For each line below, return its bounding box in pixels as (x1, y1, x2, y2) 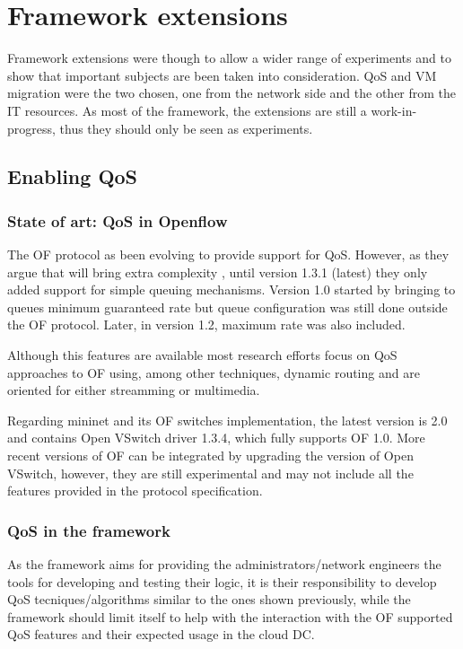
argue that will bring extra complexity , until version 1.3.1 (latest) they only (7, 262, 428, 281)
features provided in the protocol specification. (7, 481, 263, 500)
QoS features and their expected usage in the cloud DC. (7, 625, 315, 644)
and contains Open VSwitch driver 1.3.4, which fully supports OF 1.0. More (7, 428, 425, 447)
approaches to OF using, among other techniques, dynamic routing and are (7, 363, 420, 382)
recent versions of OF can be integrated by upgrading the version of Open (7, 446, 414, 465)
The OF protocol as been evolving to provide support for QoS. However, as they (7, 245, 450, 264)
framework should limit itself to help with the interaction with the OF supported (7, 607, 453, 626)
